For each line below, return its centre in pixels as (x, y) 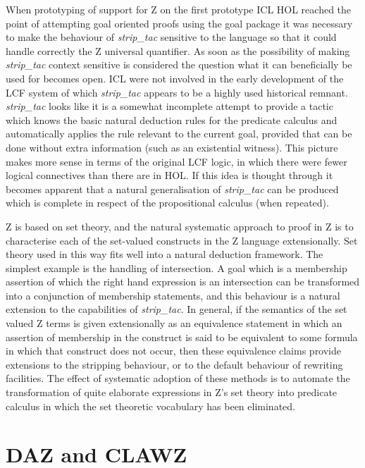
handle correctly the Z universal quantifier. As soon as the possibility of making (178, 50)
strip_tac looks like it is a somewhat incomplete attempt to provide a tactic (169, 106)
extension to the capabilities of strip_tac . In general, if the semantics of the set (177, 309)
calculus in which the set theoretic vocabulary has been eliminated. (150, 406)
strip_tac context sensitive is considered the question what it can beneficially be (179, 64)
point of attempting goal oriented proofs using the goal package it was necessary (179, 23)
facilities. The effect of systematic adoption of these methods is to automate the (178, 378)
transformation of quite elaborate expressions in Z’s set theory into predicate (172, 392)
